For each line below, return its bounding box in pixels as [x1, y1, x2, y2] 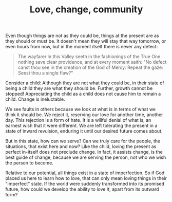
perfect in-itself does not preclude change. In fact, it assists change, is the [5, 149, 163, 155]
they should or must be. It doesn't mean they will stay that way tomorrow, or [5, 38, 166, 44]
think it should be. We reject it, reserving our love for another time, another [5, 112, 163, 118]
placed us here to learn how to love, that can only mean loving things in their [5, 175, 167, 181]
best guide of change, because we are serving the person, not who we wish [5, 154, 166, 160]
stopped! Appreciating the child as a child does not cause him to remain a [5, 91, 161, 97]
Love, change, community [29, 4, 143, 15]
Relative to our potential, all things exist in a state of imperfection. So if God [5, 170, 165, 176]
